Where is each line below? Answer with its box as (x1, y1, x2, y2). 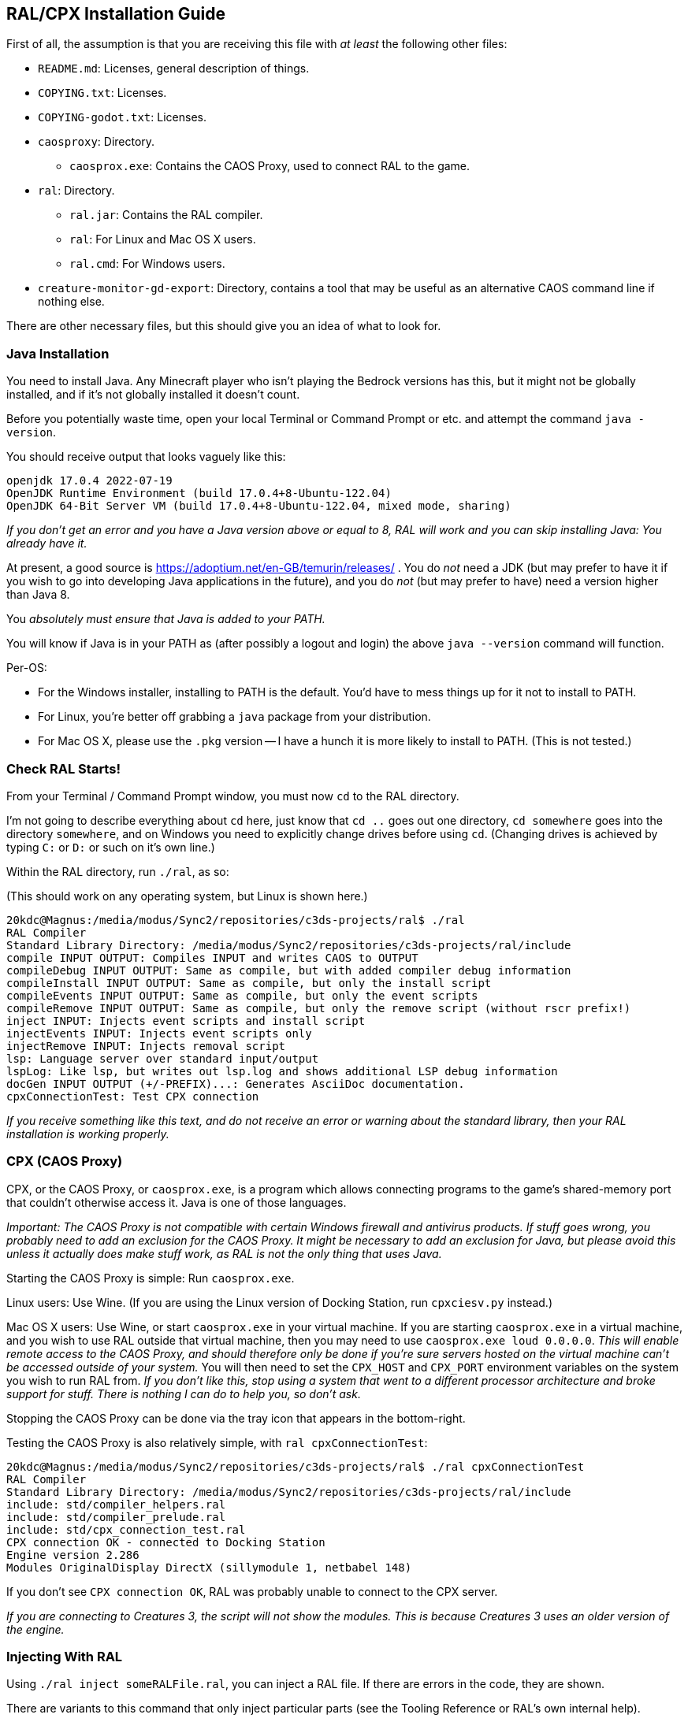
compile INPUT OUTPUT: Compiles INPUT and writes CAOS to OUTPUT (6, 951, 418, 964)
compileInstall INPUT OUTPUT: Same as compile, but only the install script (6, 976, 492, 989)
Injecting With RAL (6, 1649, 123, 1665)
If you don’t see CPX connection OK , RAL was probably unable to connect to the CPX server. (6, 1584, 498, 1598)
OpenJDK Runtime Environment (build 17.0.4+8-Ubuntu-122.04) (6, 487, 392, 500)
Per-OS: (6, 661, 47, 675)
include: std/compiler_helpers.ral (6, 1497, 226, 1511)
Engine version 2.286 (6, 1548, 139, 1561)
